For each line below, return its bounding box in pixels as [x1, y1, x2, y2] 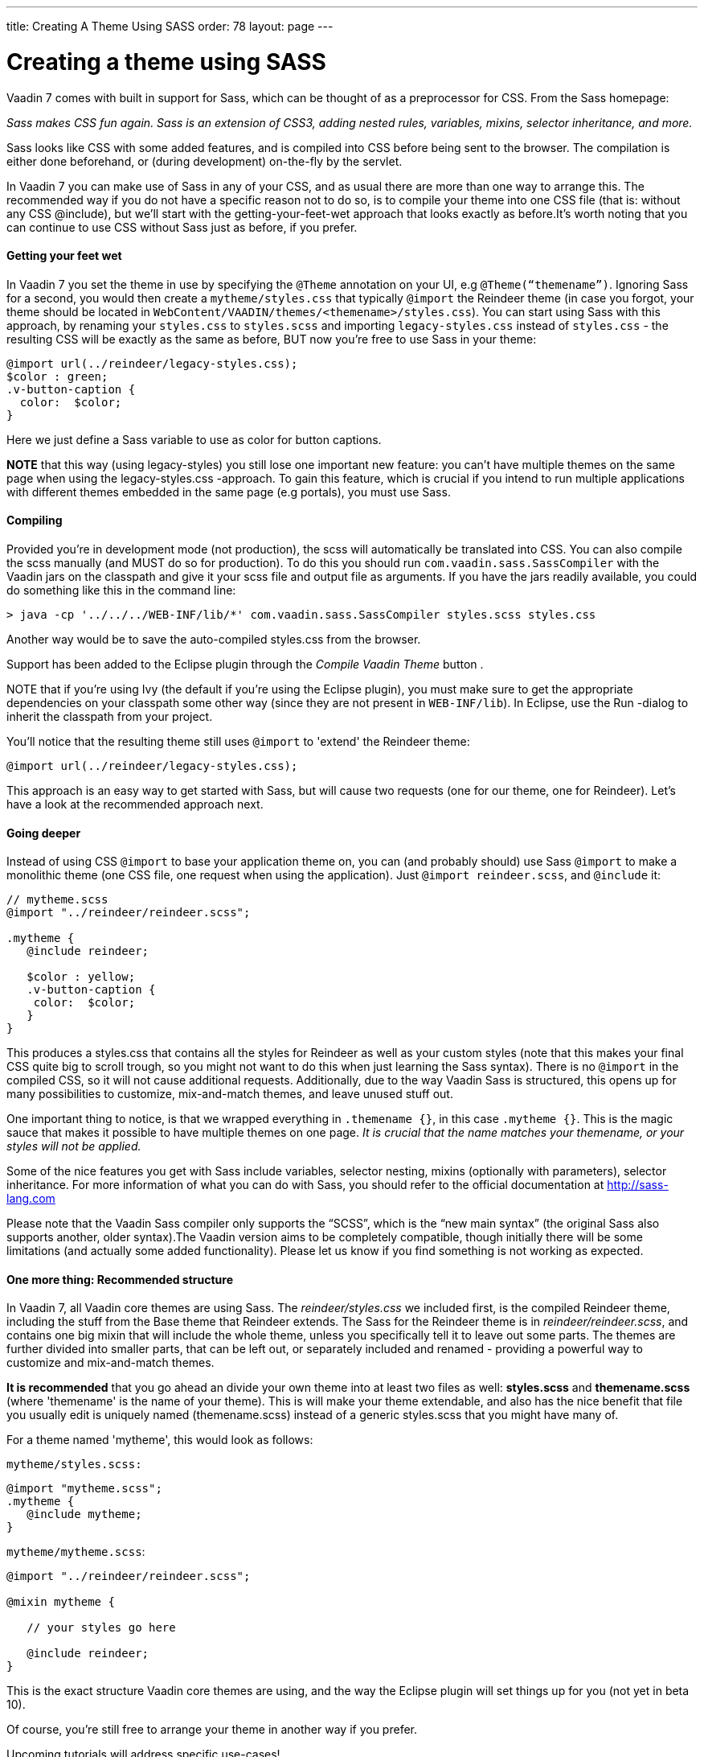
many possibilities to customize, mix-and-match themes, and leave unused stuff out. [6, 1087, 453, 1101]
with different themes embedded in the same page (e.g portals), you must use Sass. [6, 484, 451, 499]
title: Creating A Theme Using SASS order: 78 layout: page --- [6, 19, 334, 33]
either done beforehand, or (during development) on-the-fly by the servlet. [6, 154, 403, 168]
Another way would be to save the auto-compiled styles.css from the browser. [6, 632, 421, 646]
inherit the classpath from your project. [6, 709, 213, 723]
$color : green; [6, 369, 108, 383]
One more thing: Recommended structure [6, 1272, 234, 1286]
